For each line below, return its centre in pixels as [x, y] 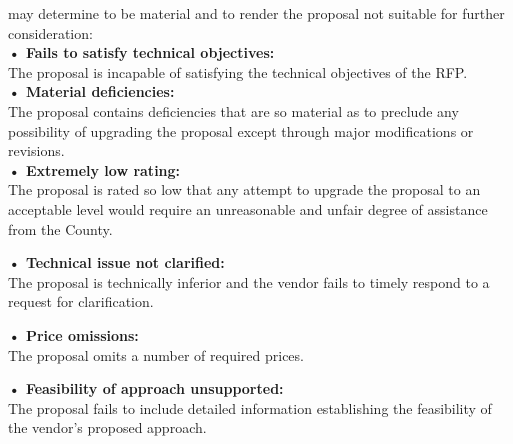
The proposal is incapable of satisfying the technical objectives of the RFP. [238, 71]
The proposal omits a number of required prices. [156, 354]
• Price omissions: [73, 334]
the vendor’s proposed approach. [107, 427]
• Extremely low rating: [94, 169]
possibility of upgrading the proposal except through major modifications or [241, 130]
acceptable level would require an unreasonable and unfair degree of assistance [248, 208]
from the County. [60, 228]
